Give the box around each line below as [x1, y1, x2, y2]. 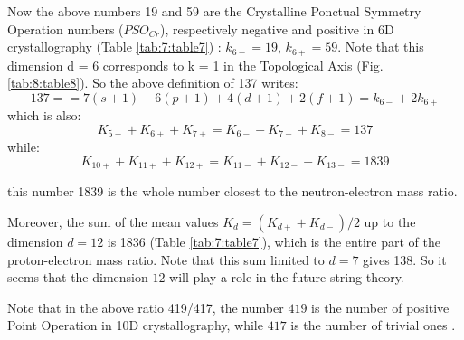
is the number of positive [311, 297, 450, 316]
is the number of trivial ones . [290, 316, 456, 335]
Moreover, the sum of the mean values [7, 212, 219, 231]
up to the [364, 212, 416, 231]
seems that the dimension [7, 268, 148, 287]
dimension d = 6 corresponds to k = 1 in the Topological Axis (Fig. [7, 55, 384, 74]
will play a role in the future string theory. [169, 268, 404, 287]
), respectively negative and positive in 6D [160, 19, 394, 38]
